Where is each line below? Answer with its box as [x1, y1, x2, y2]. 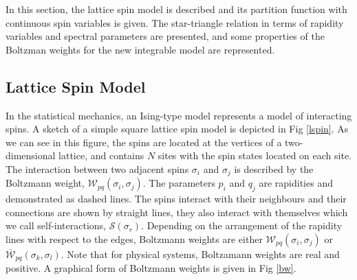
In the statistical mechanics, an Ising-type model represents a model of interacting [6, 108, 352, 122]
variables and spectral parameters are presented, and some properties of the [6, 29, 325, 43]
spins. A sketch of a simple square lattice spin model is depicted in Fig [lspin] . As [6, 121, 349, 136]
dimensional [6, 148, 56, 163]
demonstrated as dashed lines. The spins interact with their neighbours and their [6, 191, 347, 206]
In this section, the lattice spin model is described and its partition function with [6, 2, 347, 16]
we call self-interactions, [6, 218, 107, 233]
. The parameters [142, 176, 215, 190]
